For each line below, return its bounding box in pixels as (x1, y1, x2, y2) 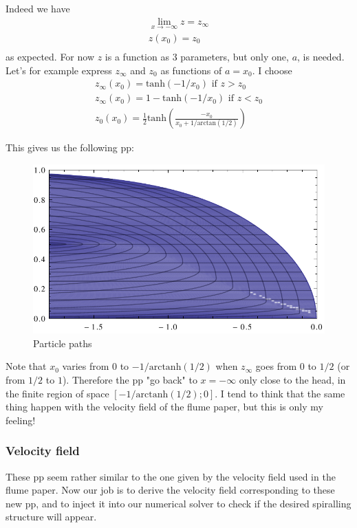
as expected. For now (6, 49, 95, 63)
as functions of (160, 63, 222, 77)
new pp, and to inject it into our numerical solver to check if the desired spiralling (6, 496, 351, 510)
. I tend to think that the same (215, 386, 345, 400)
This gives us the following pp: (6, 140, 134, 155)
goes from (255, 359, 297, 373)
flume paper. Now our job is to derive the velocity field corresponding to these (6, 483, 335, 497)
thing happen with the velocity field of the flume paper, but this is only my (6, 399, 323, 414)
